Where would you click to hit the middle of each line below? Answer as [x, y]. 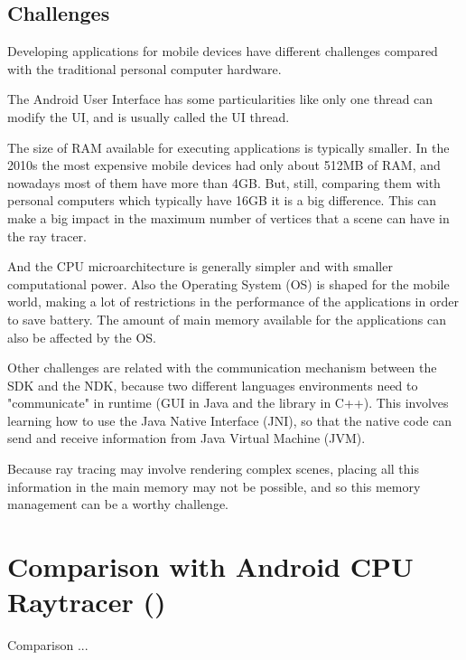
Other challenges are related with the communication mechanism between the [222, 368]
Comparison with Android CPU [210, 566]
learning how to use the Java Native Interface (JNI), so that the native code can [230, 420]
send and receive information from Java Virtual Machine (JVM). [186, 438]
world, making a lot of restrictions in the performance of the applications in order [233, 302]
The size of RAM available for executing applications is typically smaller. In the [228, 147]
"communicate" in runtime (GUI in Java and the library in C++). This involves [228, 403]
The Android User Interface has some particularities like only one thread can [220, 99]
